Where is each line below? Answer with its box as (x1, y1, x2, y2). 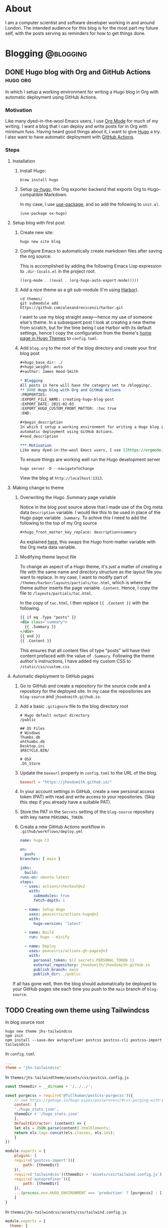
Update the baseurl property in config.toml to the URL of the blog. (19, 770, 157, 776)
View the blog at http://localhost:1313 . (19, 475, 103, 481)
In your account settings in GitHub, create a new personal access (19, 789, 155, 795)
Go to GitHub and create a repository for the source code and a (19, 682, 151, 689)
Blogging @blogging (5, 48, 87, 59)
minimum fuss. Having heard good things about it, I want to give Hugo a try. (5, 129, 161, 135)
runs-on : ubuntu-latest (19, 875, 70, 880)
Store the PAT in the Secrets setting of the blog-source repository (19, 809, 154, 815)
